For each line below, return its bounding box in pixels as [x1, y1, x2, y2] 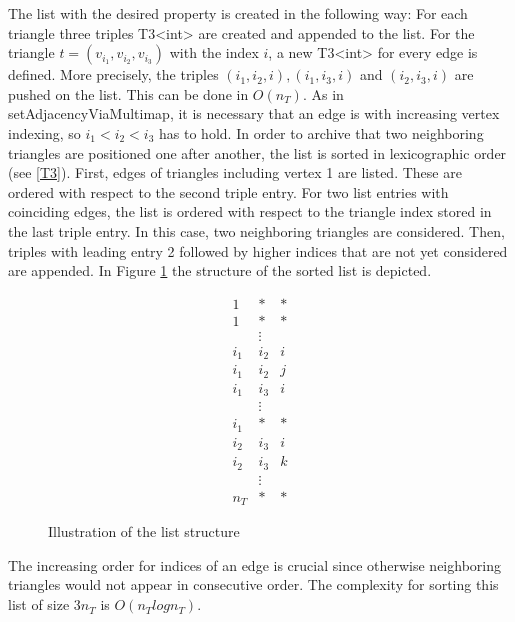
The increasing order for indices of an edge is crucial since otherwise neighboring [8, 554, 501, 575]
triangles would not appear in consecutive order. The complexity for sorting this [8, 574, 499, 595]
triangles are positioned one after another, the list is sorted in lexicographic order [8, 142, 507, 163]
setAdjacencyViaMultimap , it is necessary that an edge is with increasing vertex [8, 103, 500, 124]
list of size [8, 594, 70, 615]
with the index [169, 42, 259, 63]
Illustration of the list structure [48, 521, 240, 542]
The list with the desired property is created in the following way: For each [8, 3, 468, 23]
